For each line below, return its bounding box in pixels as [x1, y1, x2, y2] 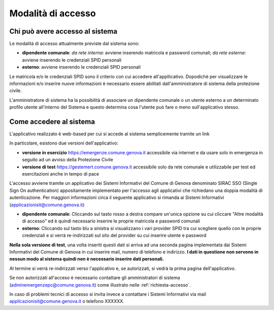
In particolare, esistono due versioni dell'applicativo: [9, 140, 119, 146]
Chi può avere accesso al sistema [9, 27, 118, 36]
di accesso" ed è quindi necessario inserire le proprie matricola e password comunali [22, 218, 200, 224]
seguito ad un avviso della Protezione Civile [22, 157, 114, 163]
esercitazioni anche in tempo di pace [22, 171, 99, 177]
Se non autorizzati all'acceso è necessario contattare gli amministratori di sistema [9, 275, 180, 281]
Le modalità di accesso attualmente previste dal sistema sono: [9, 41, 140, 47]
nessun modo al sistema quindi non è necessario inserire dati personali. [9, 256, 164, 262]
